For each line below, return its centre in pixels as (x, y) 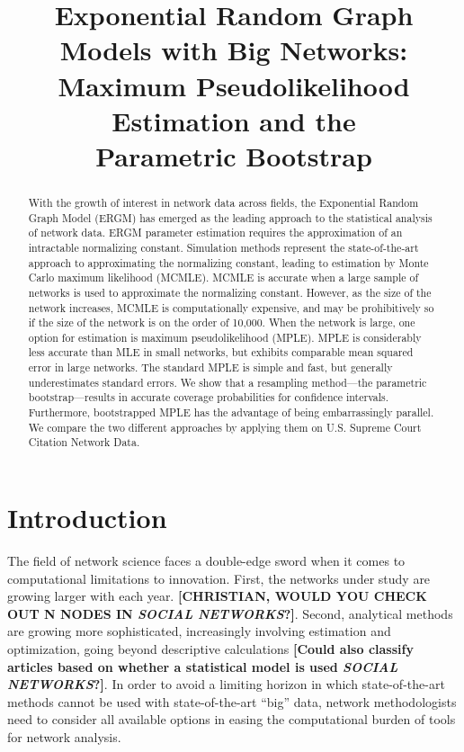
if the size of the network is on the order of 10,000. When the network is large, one (222, 322)
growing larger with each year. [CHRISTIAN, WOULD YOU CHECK (217, 596)
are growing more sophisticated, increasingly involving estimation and (199, 631)
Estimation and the (234, 120)
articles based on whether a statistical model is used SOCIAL (203, 666)
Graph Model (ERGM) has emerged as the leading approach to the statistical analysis (230, 217)
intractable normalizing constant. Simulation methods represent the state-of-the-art (223, 247)
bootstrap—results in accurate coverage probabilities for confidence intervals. (209, 397)
